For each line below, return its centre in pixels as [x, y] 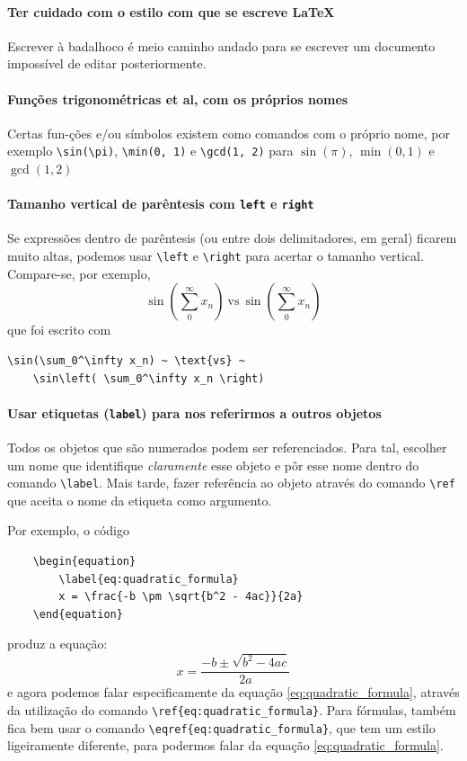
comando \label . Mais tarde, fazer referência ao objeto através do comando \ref [231, 483]
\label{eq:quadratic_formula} [149, 579]
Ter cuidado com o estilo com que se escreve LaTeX [171, 11]
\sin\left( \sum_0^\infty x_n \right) [149, 378]
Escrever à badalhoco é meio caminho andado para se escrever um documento [221, 45]
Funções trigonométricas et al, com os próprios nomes [178, 98]
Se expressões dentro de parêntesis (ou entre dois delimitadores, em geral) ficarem [232, 238]
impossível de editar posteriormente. [107, 63]
